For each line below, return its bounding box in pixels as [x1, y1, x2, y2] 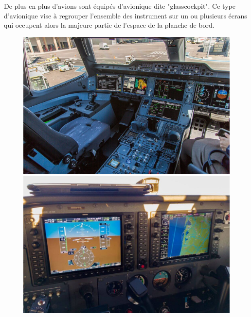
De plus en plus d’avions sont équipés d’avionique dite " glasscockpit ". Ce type [4, 1, 235, 11]
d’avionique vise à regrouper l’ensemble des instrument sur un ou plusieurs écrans [4, 10, 247, 20]
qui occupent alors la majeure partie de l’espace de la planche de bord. [4, 20, 215, 30]
